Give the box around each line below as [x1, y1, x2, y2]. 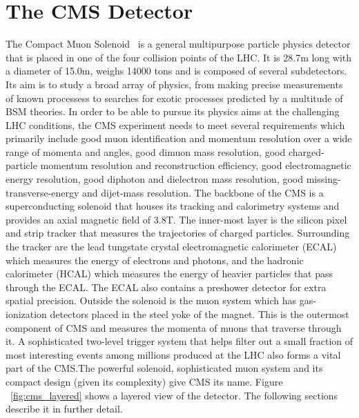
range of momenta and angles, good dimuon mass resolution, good [6, 144, 286, 159]
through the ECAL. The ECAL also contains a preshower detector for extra [6, 279, 327, 294]
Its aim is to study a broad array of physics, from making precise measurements [6, 77, 343, 91]
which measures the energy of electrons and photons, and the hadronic [6, 252, 304, 267]
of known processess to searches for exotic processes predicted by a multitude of [6, 90, 343, 105]
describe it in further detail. [6, 401, 123, 416]
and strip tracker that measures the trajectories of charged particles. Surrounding [6, 226, 350, 240]
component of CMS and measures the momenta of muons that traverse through [6, 320, 342, 335]
